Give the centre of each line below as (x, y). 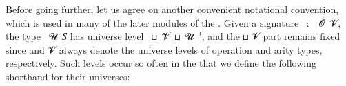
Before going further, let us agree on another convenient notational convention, (172, 9)
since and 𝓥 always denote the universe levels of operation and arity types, (164, 49)
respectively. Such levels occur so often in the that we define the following (161, 63)
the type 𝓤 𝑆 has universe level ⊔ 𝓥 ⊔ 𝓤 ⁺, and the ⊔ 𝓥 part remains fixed (173, 36)
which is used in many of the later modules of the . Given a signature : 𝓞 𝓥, (173, 22)
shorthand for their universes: (68, 76)
